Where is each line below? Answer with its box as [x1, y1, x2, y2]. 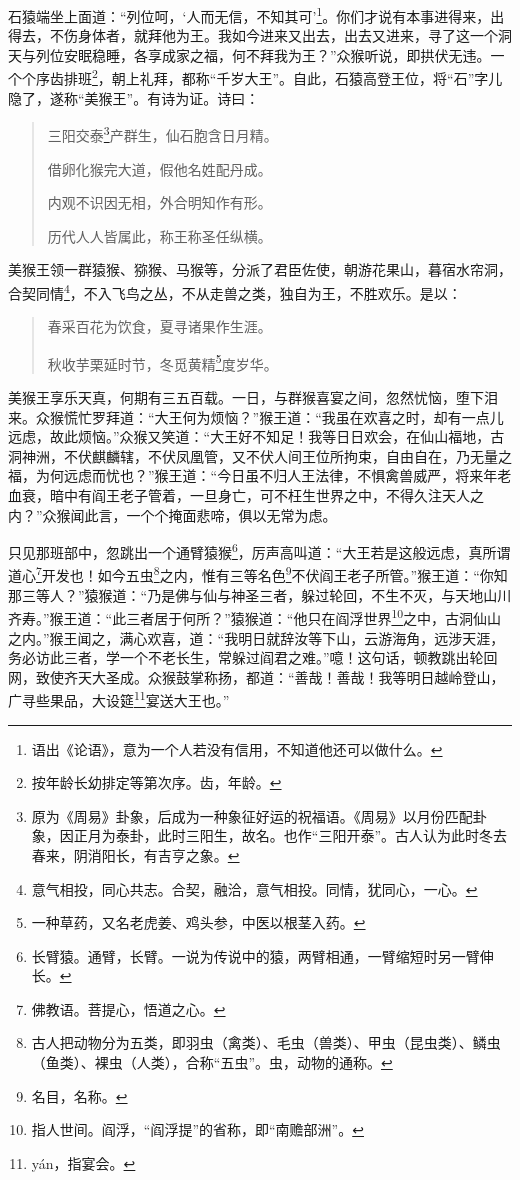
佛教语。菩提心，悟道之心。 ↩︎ [31, 998, 226, 1019]
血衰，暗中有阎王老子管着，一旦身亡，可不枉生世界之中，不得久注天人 [8, 484, 470, 505]
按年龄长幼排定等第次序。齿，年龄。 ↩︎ [31, 772, 282, 793]
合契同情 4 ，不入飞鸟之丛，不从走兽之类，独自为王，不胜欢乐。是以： [8, 279, 462, 303]
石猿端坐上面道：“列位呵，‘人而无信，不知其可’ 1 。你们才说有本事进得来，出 [8, 3, 505, 26]
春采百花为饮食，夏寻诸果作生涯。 [47, 316, 272, 337]
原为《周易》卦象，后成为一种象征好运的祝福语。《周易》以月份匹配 [31, 805, 473, 826]
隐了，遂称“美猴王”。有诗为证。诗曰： [8, 87, 260, 108]
